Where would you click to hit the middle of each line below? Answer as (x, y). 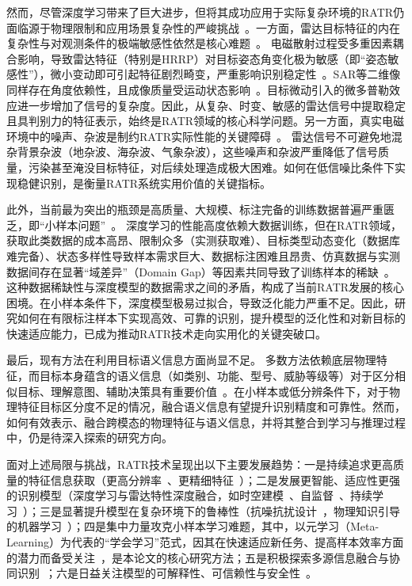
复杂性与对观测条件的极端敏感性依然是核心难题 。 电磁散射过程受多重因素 (200, 43)
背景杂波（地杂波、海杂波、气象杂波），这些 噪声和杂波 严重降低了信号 (197, 152)
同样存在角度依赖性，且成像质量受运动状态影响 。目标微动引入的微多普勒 (198, 89)
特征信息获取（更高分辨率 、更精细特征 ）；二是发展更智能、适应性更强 (214, 479)
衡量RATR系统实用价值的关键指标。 (177, 183)
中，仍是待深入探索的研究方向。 (90, 438)
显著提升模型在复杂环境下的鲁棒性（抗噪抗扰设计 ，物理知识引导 (231, 510)
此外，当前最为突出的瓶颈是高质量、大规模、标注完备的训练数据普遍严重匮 (200, 209)
